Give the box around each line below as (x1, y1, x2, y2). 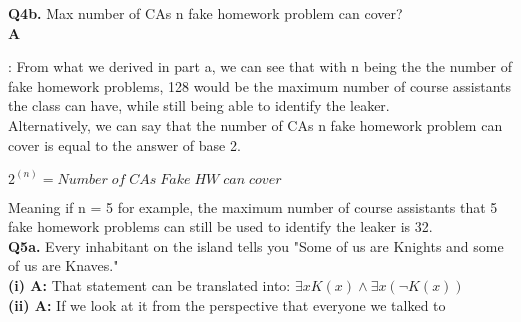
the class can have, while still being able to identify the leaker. (8, 95, 390, 116)
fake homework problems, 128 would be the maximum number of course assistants (8, 75, 512, 96)
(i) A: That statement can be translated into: (8, 274, 291, 295)
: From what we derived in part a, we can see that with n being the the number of (8, 56, 513, 77)
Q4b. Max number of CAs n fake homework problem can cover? (8, 3, 403, 23)
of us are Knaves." (8, 255, 119, 276)
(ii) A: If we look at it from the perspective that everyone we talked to (8, 294, 446, 315)
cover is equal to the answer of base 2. (8, 134, 241, 155)
